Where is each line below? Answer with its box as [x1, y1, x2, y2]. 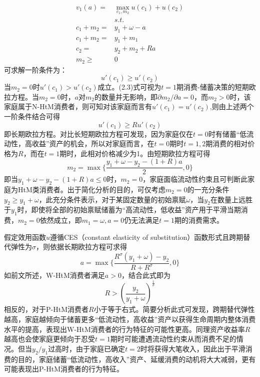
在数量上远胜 [210, 194, 252, 204]
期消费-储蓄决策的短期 [176, 82, 249, 92]
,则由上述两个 [209, 101, 254, 112]
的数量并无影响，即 [94, 91, 158, 102]
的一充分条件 [187, 184, 229, 195]
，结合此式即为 [121, 270, 170, 280]
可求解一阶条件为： [4, 64, 67, 75]
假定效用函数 [4, 231, 46, 242]
